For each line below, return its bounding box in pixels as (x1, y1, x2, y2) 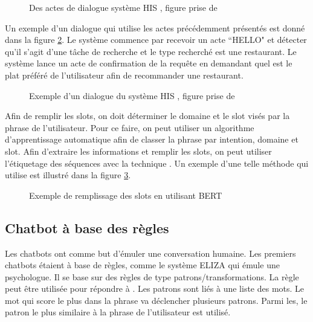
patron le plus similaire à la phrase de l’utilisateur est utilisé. (5, 306, 231, 318)
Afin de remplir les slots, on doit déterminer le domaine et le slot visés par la (5, 109, 290, 122)
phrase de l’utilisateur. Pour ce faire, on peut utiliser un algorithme (5, 121, 254, 134)
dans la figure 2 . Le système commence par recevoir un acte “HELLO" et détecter (5, 33, 307, 46)
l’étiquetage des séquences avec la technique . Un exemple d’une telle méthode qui (5, 156, 309, 169)
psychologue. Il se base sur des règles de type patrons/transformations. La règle (5, 270, 299, 283)
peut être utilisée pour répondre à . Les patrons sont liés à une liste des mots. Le (5, 282, 305, 295)
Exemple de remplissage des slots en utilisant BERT (29, 188, 222, 201)
